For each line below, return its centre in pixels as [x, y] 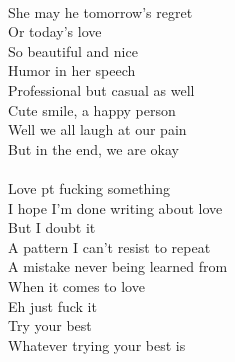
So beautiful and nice [73, 50]
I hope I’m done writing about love [115, 207]
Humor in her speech [72, 70]
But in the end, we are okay [93, 148]
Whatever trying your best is [97, 344]
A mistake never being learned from [118, 266]
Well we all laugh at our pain [97, 129]
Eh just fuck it [52, 305]
